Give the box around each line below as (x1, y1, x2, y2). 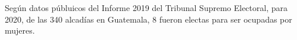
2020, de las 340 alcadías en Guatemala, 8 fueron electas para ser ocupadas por (5, 13, 292, 25)
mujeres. (5, 24, 35, 37)
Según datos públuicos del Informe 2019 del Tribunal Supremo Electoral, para (5, 2, 288, 13)
